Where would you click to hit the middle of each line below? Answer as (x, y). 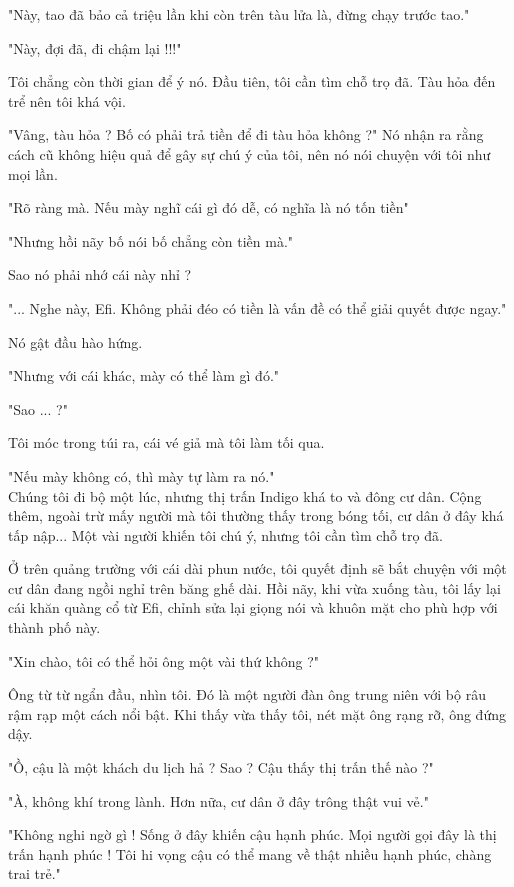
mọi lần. (33, 173)
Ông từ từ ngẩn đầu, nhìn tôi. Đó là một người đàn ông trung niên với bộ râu (247, 694)
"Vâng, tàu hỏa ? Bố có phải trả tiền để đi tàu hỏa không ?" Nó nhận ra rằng (246, 134)
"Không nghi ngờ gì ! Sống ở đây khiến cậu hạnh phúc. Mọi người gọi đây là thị (252, 834)
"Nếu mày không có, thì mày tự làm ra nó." (141, 475)
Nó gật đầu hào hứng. (75, 341)
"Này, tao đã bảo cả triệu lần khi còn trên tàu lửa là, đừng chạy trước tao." (239, 14)
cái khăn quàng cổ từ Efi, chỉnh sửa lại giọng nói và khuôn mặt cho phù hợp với (253, 607)
